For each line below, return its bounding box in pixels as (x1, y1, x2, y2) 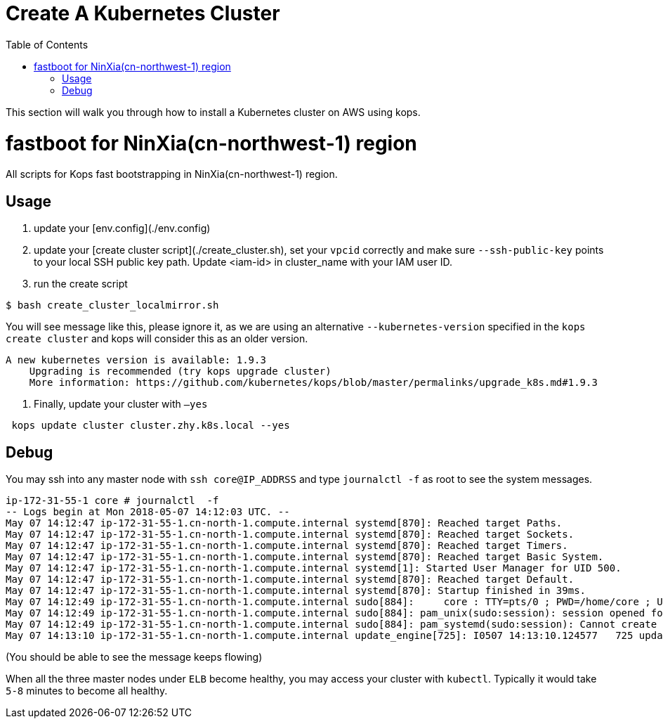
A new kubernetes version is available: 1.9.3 (6, 354, 266, 366)
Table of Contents (6, 38, 88, 51)
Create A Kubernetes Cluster (6, 1, 280, 25)
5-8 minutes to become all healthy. (6, 684, 168, 697)
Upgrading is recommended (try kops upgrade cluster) (29, 366, 331, 377)
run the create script (34, 278, 128, 290)
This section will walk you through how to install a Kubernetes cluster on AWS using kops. (6, 105, 421, 118)
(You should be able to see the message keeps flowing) (6, 650, 263, 663)
